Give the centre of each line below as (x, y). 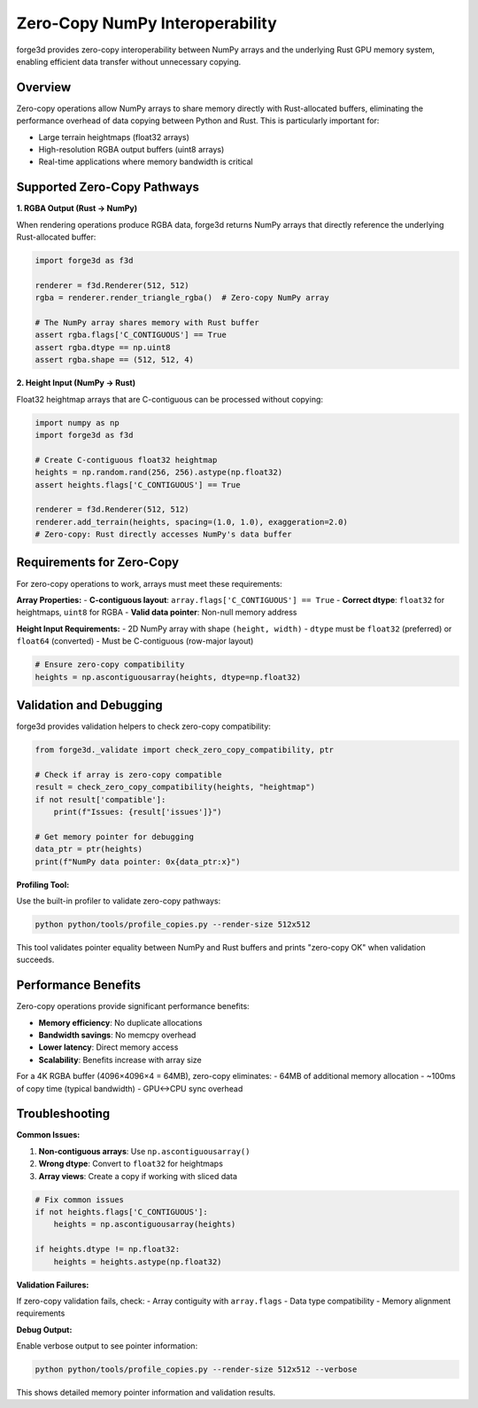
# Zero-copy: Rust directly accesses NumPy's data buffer (163, 535)
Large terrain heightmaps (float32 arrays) (114, 137)
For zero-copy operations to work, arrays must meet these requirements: (149, 583)
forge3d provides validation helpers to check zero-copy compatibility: (144, 726)
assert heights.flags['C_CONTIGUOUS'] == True (138, 485)
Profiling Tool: (43, 884)
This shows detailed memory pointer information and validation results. (146, 1393)
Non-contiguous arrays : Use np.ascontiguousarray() (144, 1151)
